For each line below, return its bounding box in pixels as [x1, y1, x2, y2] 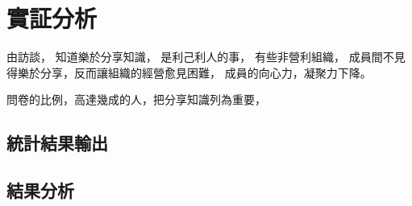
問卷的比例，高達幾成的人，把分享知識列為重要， [6, 91, 266, 108]
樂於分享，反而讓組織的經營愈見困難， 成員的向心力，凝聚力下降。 [17, 64, 372, 80]
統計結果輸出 [6, 130, 108, 155]
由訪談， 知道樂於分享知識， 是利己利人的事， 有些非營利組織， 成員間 [6, 48, 383, 65]
